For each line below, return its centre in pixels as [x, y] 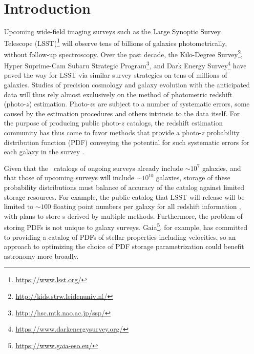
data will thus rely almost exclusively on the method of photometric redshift [118, 94]
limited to [19, 206]
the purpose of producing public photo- [63, 123]
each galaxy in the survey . [44, 152]
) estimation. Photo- [59, 104]
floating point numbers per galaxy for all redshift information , [147, 206]
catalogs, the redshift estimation [175, 123]
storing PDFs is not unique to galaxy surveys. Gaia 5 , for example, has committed [126, 227]
